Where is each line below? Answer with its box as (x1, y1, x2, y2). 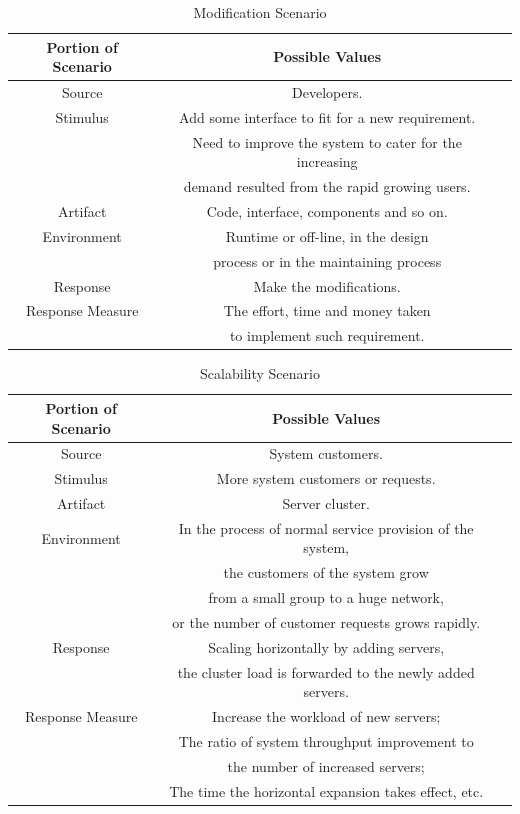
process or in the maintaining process (213, 250, 442, 271)
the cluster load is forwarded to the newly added (177, 661, 475, 682)
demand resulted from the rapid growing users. (183, 176, 471, 197)
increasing (296, 151, 358, 172)
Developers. (292, 82, 363, 103)
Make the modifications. (253, 275, 401, 296)
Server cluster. (282, 493, 370, 514)
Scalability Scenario (200, 363, 320, 384)
